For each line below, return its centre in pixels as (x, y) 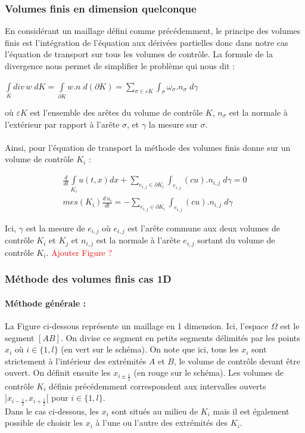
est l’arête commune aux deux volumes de (204, 228)
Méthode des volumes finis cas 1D (88, 279)
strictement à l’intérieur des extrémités (76, 361)
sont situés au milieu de (155, 411)
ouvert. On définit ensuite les (58, 372)
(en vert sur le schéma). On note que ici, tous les (150, 349)
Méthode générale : (45, 303)
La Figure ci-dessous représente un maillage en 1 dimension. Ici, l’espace (137, 325)
